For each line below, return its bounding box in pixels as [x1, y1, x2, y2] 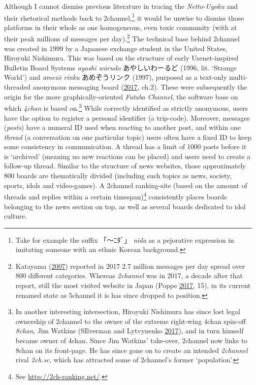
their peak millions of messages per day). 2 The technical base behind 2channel [4, 32, 240, 44]
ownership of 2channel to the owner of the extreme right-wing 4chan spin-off [15, 316, 246, 326]
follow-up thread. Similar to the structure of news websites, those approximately [4, 160, 246, 171]
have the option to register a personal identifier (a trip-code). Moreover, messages [4, 112, 250, 123]
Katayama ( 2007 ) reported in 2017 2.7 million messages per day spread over [15, 260, 245, 271]
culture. [4, 211, 27, 221]
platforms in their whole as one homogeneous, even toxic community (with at [4, 22, 237, 32]
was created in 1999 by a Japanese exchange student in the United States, [4, 43, 227, 53]
